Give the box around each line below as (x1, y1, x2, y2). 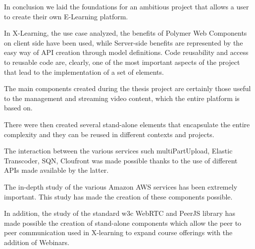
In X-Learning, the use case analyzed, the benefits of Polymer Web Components (4, 28, 247, 38)
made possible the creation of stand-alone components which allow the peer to (4, 217, 242, 228)
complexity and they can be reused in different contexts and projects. (4, 129, 214, 139)
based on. (4, 102, 33, 113)
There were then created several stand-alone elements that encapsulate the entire (4, 119, 250, 129)
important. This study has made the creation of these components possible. (4, 191, 233, 201)
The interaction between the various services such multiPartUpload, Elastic (4, 146, 233, 156)
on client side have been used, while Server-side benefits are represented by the (4, 37, 243, 48)
